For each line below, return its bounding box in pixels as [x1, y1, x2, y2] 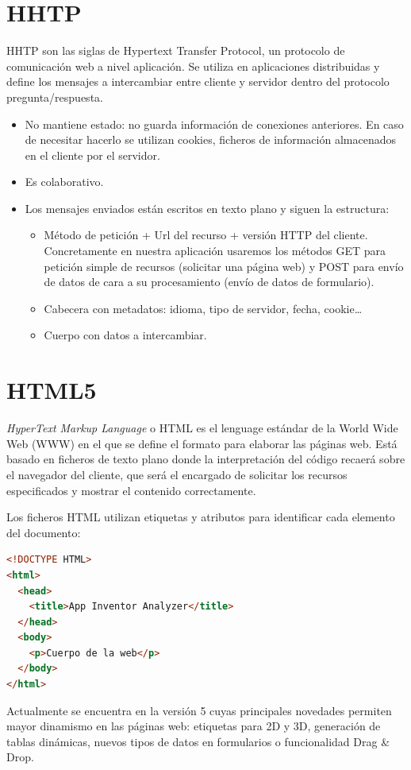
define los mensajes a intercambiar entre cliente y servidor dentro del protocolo [6, 73, 390, 90]
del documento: [6, 524, 81, 540]
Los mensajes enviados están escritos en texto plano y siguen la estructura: [25, 199, 390, 216]
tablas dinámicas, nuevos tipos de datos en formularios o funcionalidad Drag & [6, 733, 390, 749]
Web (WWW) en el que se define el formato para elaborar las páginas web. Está [6, 435, 398, 451]
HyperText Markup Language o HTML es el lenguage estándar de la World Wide [6, 420, 398, 436]
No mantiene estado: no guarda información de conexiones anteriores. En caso [25, 115, 404, 132]
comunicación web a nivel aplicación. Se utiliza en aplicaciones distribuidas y [6, 57, 380, 74]
